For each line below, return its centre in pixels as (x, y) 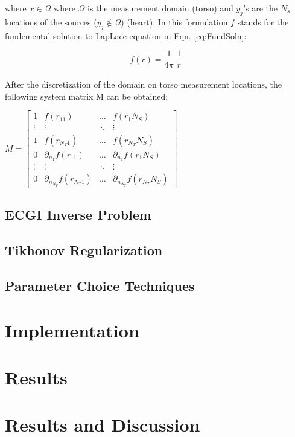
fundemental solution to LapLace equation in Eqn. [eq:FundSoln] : (126, 35)
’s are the (261, 8)
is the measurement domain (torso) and (160, 8)
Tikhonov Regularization (84, 250)
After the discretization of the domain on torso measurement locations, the (143, 84)
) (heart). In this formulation (174, 21)
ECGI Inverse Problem (78, 215)
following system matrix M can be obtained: (87, 96)
